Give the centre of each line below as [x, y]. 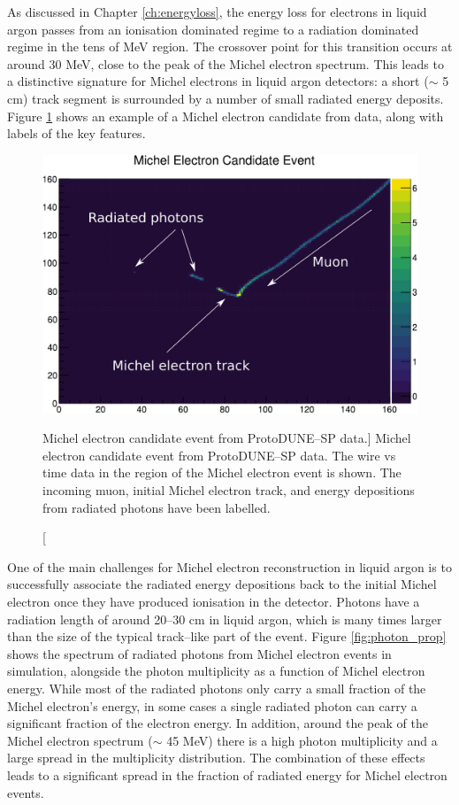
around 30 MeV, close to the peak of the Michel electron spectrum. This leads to [226, 63]
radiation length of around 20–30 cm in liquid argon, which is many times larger [225, 619]
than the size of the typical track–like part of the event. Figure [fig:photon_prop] [227, 636]
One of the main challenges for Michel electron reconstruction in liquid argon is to [229, 566]
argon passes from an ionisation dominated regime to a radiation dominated [213, 29]
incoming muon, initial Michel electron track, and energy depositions [229, 490]
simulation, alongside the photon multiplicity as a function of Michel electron [216, 671]
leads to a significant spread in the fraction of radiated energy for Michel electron [227, 774]
